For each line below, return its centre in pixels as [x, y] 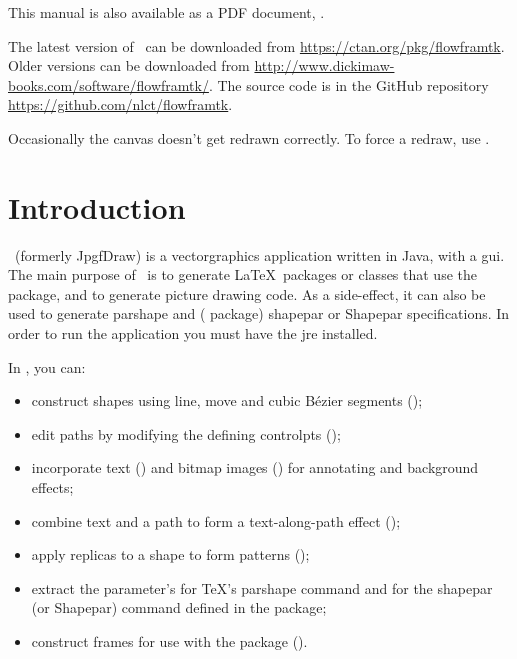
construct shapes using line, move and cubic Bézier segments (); [227, 400]
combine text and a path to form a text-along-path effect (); [216, 520]
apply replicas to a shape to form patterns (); [170, 554]
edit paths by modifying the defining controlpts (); [186, 433]
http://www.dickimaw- [324, 65]
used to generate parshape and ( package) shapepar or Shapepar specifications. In [259, 313]
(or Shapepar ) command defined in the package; [179, 607]
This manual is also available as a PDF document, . [166, 12]
